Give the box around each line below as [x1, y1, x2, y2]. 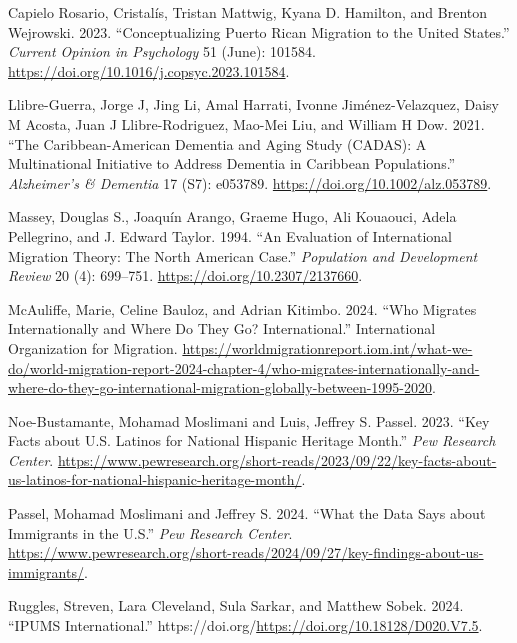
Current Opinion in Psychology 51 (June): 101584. [8, 41, 316, 62]
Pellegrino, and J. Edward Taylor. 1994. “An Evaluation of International [8, 225, 452, 246]
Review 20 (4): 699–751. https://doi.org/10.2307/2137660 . [8, 265, 363, 286]
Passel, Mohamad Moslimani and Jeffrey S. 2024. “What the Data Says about [8, 503, 486, 524]
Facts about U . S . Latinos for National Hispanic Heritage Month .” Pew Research [8, 430, 496, 451]
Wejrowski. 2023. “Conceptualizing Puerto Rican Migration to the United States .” [8, 21, 510, 42]
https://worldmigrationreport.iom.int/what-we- [182, 337, 473, 358]
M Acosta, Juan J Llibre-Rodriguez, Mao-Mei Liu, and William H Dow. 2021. [8, 113, 485, 134]
